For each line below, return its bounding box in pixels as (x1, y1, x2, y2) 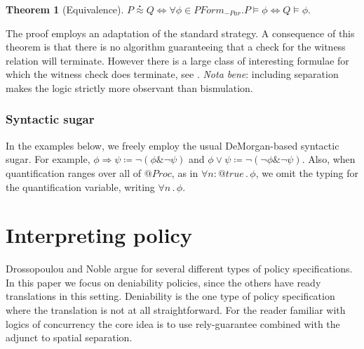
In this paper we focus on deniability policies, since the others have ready (6, 275, 321, 289)
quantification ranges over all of (6, 165, 142, 180)
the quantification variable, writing (6, 179, 155, 194)
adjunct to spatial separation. (6, 330, 133, 345)
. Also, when (302, 152, 356, 166)
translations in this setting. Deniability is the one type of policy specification (6, 289, 335, 303)
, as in (171, 165, 198, 180)
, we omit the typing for (255, 165, 358, 180)
